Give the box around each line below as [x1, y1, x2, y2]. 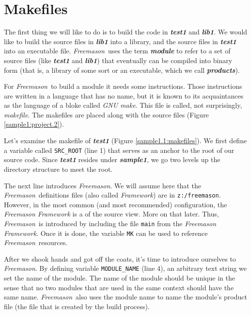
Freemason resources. [4, 237, 68, 248]
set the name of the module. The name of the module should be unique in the [4, 273, 235, 283]
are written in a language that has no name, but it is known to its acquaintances [4, 90, 244, 100]
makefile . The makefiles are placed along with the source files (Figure [4, 109, 209, 119]
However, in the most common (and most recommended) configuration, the [4, 199, 227, 209]
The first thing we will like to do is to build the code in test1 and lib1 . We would [4, 27, 248, 37]
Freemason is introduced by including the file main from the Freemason [4, 218, 217, 228]
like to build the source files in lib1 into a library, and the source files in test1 [4, 36, 236, 46]
